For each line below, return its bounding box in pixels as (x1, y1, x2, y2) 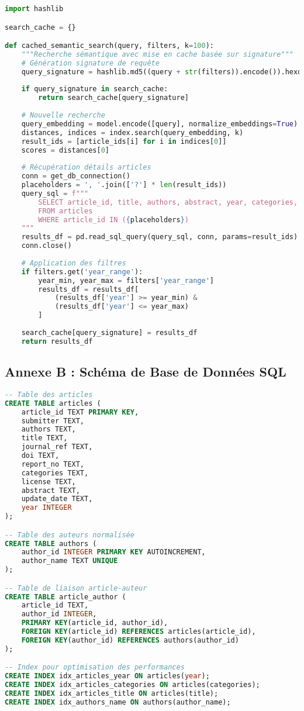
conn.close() (21, 241, 72, 250)
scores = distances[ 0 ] (21, 146, 110, 154)
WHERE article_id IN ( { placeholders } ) (38, 215, 189, 224)
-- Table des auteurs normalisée (5, 530, 134, 539)
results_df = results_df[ (38, 285, 139, 294)
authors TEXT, (21, 425, 76, 434)
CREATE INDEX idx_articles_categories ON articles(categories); (5, 681, 260, 689)
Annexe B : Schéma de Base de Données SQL (5, 363, 286, 381)
